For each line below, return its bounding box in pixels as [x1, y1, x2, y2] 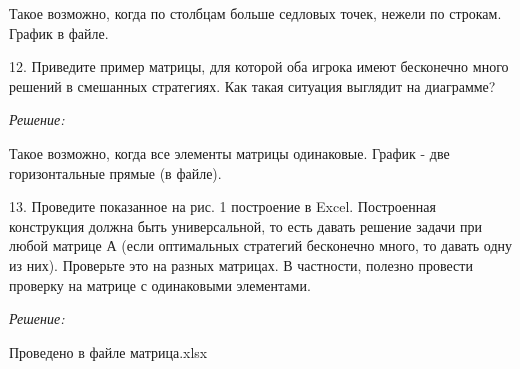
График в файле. [9, 22, 109, 43]
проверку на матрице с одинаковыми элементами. [9, 274, 311, 295]
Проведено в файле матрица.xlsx [9, 341, 208, 362]
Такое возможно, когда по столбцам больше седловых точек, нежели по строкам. [9, 3, 502, 23]
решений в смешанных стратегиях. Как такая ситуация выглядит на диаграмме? [9, 75, 496, 96]
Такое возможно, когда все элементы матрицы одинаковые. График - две [9, 142, 450, 163]
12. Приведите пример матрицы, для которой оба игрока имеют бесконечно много [9, 56, 509, 77]
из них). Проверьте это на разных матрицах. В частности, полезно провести [9, 254, 473, 275]
